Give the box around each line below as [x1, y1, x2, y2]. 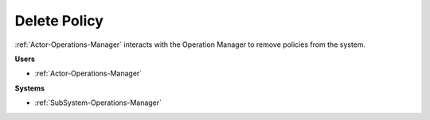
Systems [14, 83, 45, 93]
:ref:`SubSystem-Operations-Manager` [34, 98, 162, 107]
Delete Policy [14, 12, 104, 29]
